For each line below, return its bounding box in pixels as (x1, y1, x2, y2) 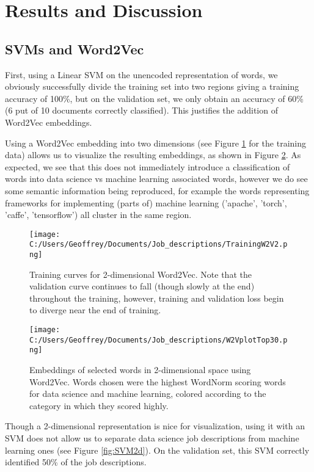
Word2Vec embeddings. (5, 115, 92, 128)
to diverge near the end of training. (29, 303, 161, 316)
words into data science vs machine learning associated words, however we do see (5, 172, 308, 185)
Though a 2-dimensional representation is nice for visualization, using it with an (5, 419, 305, 432)
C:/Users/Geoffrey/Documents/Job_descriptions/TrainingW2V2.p (29, 240, 288, 249)
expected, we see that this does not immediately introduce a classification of (5, 160, 290, 173)
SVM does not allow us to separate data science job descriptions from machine (5, 431, 299, 444)
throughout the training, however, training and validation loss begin (29, 291, 284, 304)
